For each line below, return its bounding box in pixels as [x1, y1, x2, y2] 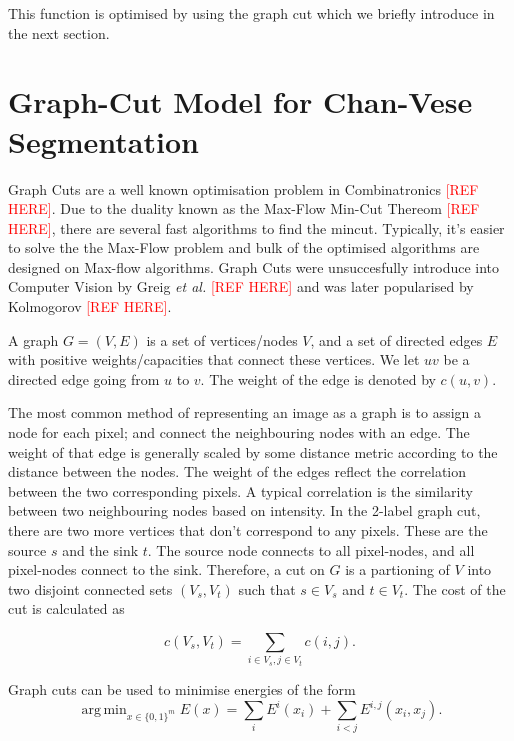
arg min [81, 703, 127, 718]
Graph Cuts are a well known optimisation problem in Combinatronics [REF [8, 178, 479, 199]
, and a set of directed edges [310, 329, 483, 350]
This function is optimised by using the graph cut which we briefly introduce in [8, 3, 495, 23]
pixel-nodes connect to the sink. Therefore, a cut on [8, 559, 325, 580]
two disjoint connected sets [8, 578, 173, 599]
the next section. [8, 22, 110, 43]
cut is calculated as [8, 598, 125, 619]
